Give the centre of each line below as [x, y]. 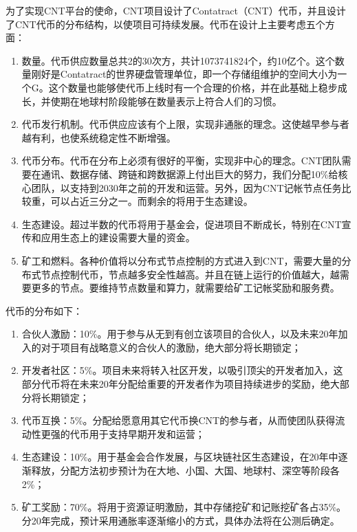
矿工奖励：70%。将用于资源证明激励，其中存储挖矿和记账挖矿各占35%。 [184, 507]
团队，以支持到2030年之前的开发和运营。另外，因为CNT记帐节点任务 [186, 187]
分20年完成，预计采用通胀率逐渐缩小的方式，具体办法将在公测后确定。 [181, 520]
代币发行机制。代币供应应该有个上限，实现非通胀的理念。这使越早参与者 [185, 124]
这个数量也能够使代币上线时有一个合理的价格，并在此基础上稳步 [193, 87]
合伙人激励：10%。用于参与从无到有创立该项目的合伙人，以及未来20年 [180, 334]
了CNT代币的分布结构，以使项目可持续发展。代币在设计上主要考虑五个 [165, 24]
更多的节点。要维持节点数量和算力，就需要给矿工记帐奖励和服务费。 [185, 288]
